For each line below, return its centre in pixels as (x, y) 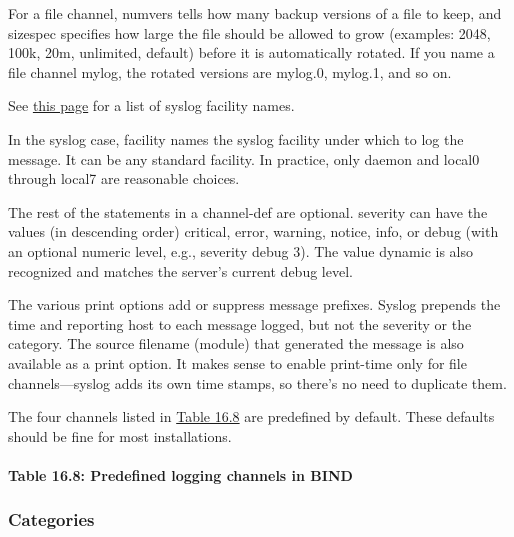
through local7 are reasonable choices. (124, 178)
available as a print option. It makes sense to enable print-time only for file (237, 362)
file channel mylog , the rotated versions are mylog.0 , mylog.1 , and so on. (230, 71)
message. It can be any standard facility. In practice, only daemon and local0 (244, 158)
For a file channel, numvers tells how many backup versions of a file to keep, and (255, 13)
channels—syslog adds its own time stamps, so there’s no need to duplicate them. (257, 382)
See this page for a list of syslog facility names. (151, 105)
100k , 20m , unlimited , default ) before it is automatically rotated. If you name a (251, 52)
